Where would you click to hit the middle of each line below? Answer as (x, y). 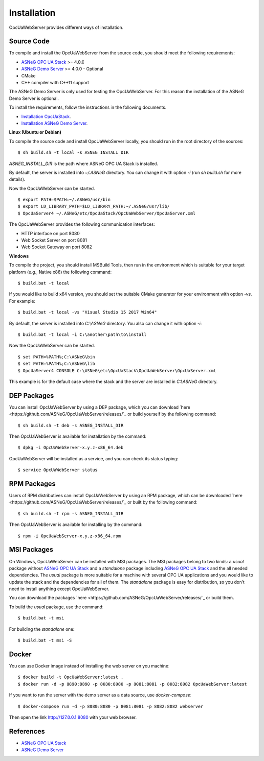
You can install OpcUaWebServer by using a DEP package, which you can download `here (100, 407)
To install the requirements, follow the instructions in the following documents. (88, 107)
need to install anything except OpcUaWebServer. (59, 589)
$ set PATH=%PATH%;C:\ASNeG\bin (56, 357)
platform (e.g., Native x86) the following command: (60, 272)
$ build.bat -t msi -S (45, 641)
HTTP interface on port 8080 (51, 233)
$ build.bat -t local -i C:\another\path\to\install (82, 334)
